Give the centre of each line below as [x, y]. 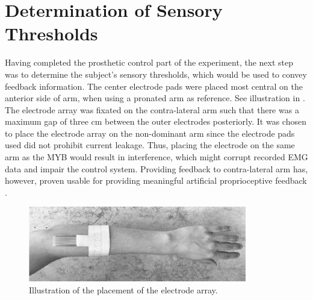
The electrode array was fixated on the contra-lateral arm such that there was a [152, 109]
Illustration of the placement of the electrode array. [123, 289]
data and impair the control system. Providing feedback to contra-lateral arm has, [156, 168]
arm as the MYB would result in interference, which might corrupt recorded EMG [156, 157]
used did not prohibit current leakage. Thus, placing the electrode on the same [150, 145]
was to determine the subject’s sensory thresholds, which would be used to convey [156, 74]
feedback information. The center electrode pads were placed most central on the [154, 86]
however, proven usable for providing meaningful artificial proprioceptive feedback [156, 180]
